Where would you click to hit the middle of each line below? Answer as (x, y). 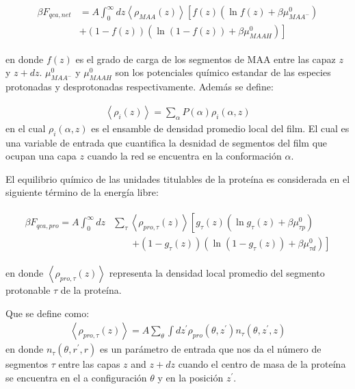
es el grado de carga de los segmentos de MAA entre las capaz (206, 59)
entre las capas (89, 364)
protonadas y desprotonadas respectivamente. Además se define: (140, 87)
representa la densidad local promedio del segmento (217, 273)
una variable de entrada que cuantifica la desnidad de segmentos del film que (167, 142)
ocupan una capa (41, 156)
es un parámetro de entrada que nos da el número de (211, 349)
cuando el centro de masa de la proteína (262, 364)
